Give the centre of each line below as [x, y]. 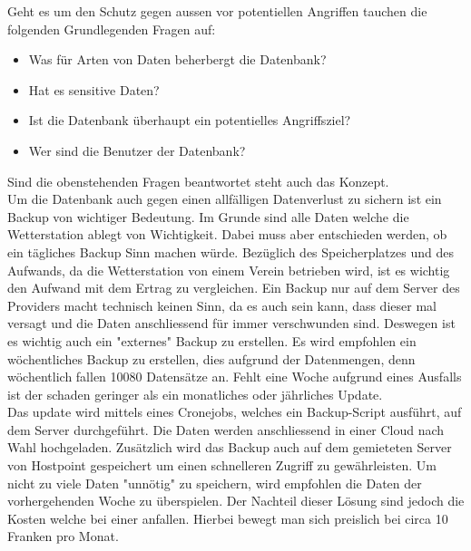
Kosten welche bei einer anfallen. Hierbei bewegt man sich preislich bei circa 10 [228, 518]
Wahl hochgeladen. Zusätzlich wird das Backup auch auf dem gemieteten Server [230, 447]
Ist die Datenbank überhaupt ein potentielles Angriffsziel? [190, 120]
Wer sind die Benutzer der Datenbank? [137, 150]
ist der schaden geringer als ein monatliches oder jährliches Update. [195, 394]
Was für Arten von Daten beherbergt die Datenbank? [177, 59]
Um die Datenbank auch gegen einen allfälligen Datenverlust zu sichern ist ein [225, 199]
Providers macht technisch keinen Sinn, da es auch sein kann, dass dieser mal [222, 305]
